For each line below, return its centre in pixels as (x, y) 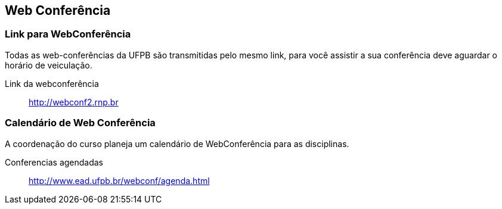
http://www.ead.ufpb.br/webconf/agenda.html (119, 180)
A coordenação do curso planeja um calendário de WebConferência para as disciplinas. (177, 144)
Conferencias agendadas (54, 162)
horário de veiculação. (49, 65)
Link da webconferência (52, 83)
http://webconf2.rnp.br (74, 102)
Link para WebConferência (68, 34)
